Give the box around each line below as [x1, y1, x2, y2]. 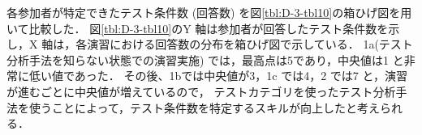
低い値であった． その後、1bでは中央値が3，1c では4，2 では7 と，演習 [28, 67, 407, 84]
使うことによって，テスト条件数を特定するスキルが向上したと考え [28, 99, 380, 116]
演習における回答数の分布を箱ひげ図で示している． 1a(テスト [87, 36, 413, 53]
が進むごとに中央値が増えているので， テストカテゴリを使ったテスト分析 [6, 82, 396, 99]
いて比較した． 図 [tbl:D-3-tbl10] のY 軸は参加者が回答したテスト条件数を [6, 19, 389, 36]
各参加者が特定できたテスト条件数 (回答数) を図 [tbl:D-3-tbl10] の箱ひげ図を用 [6, 4, 412, 20]
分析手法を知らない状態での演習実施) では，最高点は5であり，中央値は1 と [6, 51, 404, 68]
